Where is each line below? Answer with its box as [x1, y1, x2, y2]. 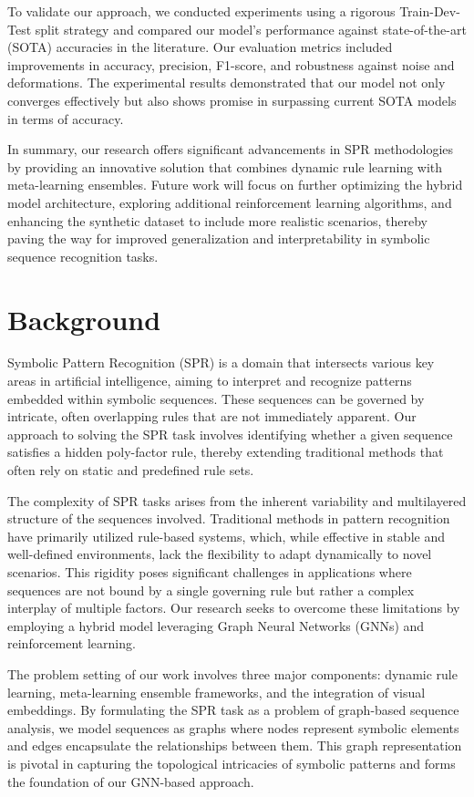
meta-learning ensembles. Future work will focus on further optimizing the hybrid [7, 175, 463, 194]
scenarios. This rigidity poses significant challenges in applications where [7, 562, 412, 581]
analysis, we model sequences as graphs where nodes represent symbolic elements [7, 718, 459, 737]
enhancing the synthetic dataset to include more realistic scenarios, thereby [7, 211, 428, 230]
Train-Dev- [399, 2, 460, 20]
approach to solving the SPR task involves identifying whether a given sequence [7, 424, 453, 443]
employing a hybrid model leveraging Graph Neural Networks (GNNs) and [7, 616, 425, 635]
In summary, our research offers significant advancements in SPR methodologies [7, 140, 454, 159]
